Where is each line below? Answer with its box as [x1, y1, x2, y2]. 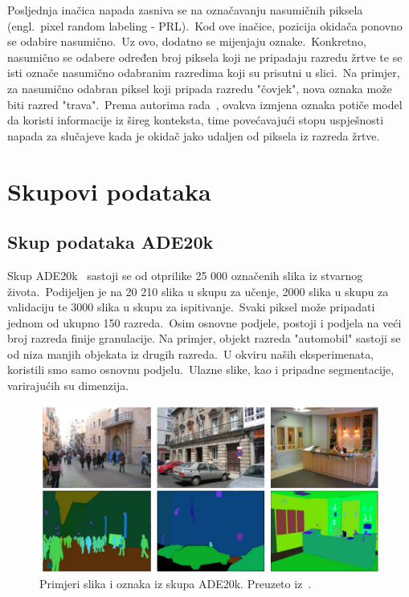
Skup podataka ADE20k [7, 229, 214, 254]
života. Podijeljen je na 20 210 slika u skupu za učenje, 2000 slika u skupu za [7, 282, 389, 299]
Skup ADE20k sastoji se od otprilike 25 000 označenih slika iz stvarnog [7, 266, 363, 283]
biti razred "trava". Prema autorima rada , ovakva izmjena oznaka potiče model [7, 95, 403, 112]
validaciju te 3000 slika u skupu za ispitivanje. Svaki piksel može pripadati [7, 298, 375, 315]
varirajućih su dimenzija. [7, 377, 129, 394]
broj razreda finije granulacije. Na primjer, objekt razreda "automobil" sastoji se [7, 330, 401, 347]
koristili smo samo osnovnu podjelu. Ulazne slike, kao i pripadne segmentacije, [7, 361, 395, 378]
